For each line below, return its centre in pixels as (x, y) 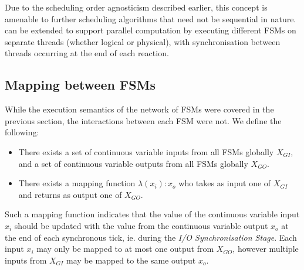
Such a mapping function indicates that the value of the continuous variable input (152, 214)
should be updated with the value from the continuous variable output (141, 225)
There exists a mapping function (77, 183)
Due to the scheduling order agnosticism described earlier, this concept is (136, 7)
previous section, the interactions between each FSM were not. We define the (143, 120)
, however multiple (266, 249)
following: (22, 132)
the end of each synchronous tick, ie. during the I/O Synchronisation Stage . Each (151, 237)
